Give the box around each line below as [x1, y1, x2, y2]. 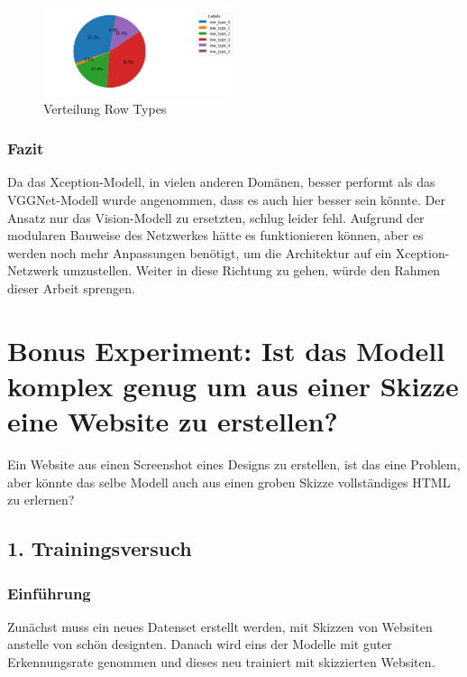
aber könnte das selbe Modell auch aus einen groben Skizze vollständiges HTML [7, 472, 451, 491]
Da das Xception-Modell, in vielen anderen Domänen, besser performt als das [7, 172, 435, 191]
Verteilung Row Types [43, 98, 167, 117]
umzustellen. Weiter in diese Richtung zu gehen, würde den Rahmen [62, 261, 441, 280]
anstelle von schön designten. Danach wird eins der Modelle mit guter [7, 635, 392, 654]
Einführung [7, 581, 91, 604]
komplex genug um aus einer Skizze [7, 366, 459, 403]
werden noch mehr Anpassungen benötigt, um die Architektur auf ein [7, 243, 392, 262]
